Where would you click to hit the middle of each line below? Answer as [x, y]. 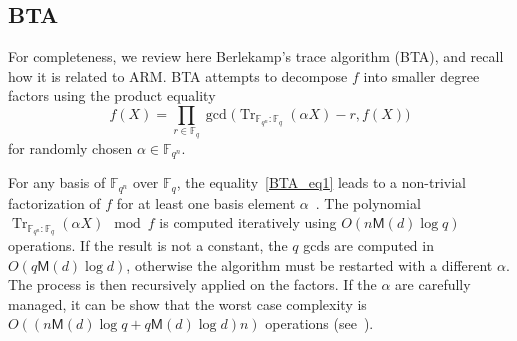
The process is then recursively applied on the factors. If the [192, 284]
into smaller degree [421, 75]
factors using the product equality [112, 95]
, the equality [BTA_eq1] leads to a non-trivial [321, 182]
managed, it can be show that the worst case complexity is [187, 303]
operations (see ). [319, 323]
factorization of [54, 202]
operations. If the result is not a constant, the [148, 245]
